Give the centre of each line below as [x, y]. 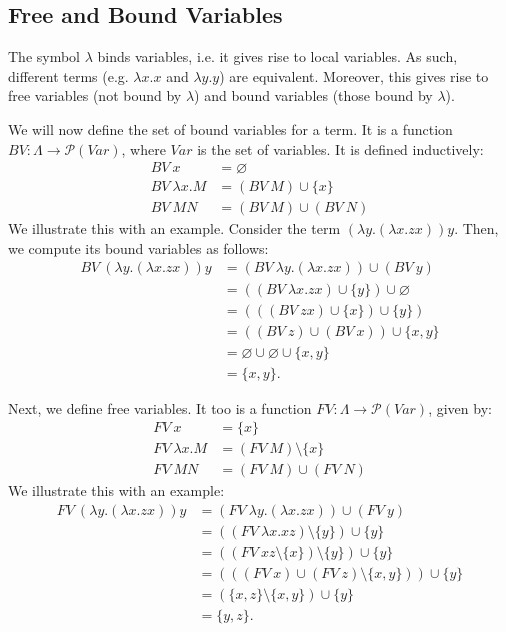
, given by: [460, 407]
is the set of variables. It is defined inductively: [340, 148]
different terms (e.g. [68, 75]
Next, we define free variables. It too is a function [160, 407]
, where [143, 148]
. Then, [476, 228]
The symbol [44, 56]
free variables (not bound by [95, 95]
